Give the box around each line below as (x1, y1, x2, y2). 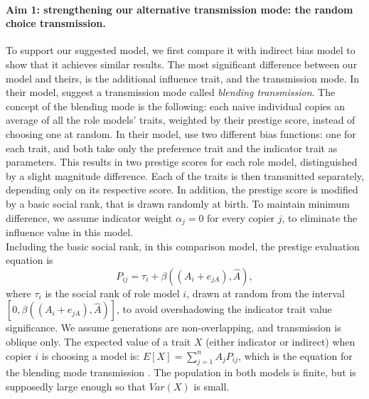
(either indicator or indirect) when (205, 334, 355, 349)
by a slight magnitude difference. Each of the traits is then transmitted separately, (6, 168, 364, 183)
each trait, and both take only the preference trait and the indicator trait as (6, 140, 338, 155)
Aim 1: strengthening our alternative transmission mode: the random (6, 1, 353, 16)
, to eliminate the (282, 210, 358, 225)
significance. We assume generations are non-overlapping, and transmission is (6, 320, 341, 335)
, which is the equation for (238, 348, 353, 363)
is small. (193, 378, 230, 393)
